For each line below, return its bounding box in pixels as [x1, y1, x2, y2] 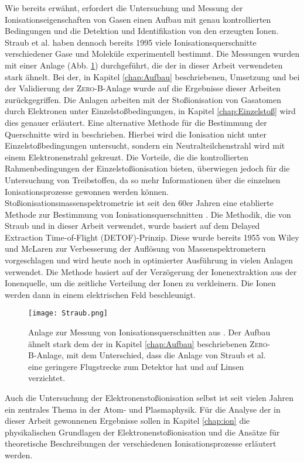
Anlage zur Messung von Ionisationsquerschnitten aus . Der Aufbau [28, 326, 271, 338]
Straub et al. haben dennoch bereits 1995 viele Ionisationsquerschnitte [5, 36, 257, 48]
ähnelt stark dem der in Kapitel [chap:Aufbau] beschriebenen [28, 337, 247, 349]
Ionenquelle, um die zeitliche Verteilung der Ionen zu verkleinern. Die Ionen [5, 277, 276, 289]
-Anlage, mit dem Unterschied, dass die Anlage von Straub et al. [33, 349, 266, 361]
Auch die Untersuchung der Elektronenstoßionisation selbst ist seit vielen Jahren [5, 392, 294, 404]
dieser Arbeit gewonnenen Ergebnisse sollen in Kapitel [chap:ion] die [5, 414, 250, 427]
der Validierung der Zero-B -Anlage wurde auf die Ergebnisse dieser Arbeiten [5, 82, 281, 94]
